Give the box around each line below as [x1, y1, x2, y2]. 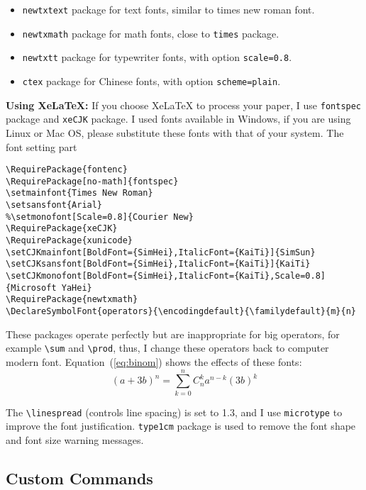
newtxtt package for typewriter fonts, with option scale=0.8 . [22, 50, 292, 65]
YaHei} [61, 282, 92, 293]
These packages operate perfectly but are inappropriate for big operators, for [6, 326, 340, 341]
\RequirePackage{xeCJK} [6, 223, 118, 234]
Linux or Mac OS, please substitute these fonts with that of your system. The [6, 125, 344, 140]
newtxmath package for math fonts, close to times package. [22, 26, 279, 40]
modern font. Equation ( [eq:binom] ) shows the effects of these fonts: [6, 354, 302, 369]
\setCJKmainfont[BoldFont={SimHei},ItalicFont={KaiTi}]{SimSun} [6, 247, 316, 257]
